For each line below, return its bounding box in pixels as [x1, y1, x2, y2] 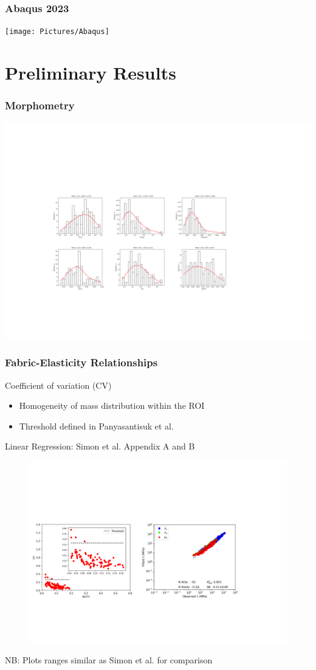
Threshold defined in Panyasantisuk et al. [19, 419, 174, 432]
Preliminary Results [5, 60, 176, 85]
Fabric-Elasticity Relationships [5, 355, 158, 370]
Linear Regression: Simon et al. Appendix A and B [5, 440, 195, 453]
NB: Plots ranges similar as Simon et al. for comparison [5, 654, 213, 666]
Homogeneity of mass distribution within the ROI [19, 399, 205, 412]
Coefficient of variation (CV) [5, 378, 112, 391]
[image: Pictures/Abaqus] [5, 27, 109, 36]
